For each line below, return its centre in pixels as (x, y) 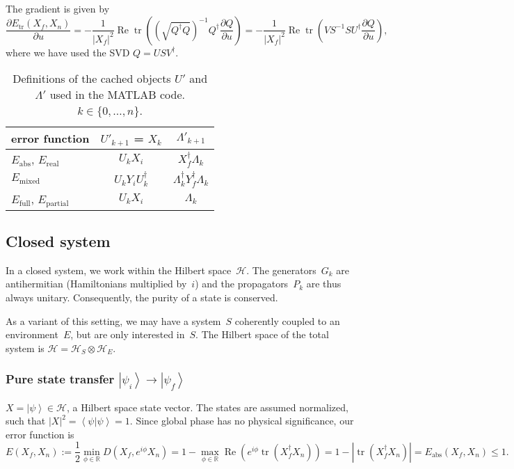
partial (57, 203)
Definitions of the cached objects (92, 79)
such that (26, 421)
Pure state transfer (60, 379)
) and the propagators (242, 284)
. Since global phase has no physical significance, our (242, 421)
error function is (40, 434)
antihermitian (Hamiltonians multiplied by (96, 284)
